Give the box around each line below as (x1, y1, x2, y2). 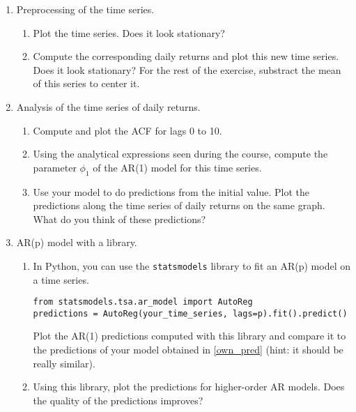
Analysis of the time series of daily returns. (16, 99, 201, 114)
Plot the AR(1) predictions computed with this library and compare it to (33, 328, 346, 343)
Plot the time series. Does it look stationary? (33, 25, 225, 40)
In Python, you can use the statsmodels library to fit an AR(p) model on (33, 258, 350, 273)
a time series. (33, 272, 89, 287)
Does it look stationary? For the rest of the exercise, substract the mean (33, 62, 341, 77)
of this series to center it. (33, 76, 140, 91)
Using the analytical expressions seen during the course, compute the (33, 146, 328, 161)
